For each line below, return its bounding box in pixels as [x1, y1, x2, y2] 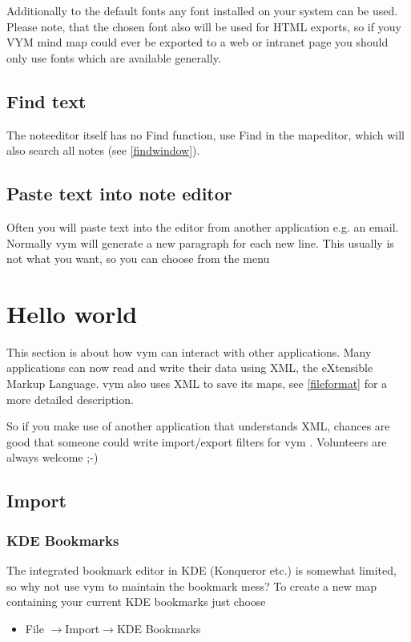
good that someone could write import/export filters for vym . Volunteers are [6, 433, 387, 450]
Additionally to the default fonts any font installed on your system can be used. [6, 2, 398, 18]
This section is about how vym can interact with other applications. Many [6, 343, 372, 360]
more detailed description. [6, 390, 134, 407]
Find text [6, 88, 87, 113]
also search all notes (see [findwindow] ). [6, 142, 200, 159]
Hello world [6, 297, 138, 329]
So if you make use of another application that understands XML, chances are [6, 418, 390, 434]
